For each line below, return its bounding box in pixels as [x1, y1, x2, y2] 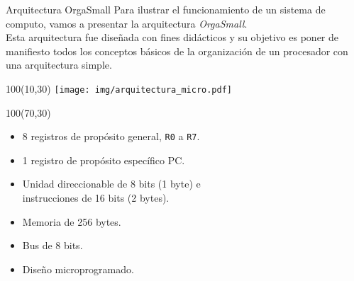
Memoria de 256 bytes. [22, 214, 121, 229]
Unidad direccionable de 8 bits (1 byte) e [22, 176, 201, 191]
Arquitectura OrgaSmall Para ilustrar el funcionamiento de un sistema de [6, 2, 326, 16]
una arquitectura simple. [6, 57, 112, 72]
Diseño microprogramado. [22, 261, 134, 276]
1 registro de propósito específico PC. [22, 152, 185, 167]
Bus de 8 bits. [22, 238, 83, 253]
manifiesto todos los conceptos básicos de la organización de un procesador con [6, 43, 348, 58]
